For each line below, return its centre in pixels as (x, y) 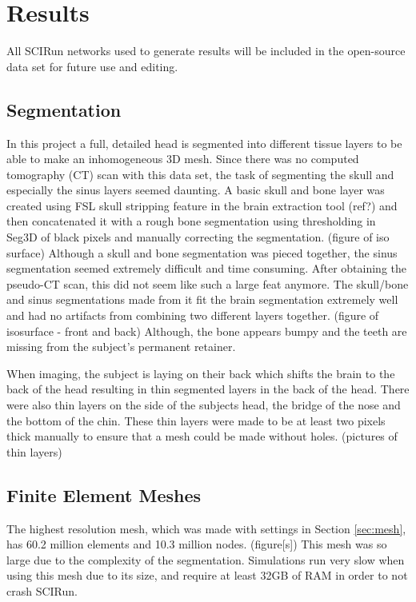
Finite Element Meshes (104, 494)
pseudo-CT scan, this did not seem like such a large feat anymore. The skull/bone (208, 283)
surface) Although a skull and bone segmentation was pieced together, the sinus (202, 252)
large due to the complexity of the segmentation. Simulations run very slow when (206, 559)
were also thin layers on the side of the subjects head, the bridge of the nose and (204, 405)
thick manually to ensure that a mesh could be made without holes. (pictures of (202, 436)
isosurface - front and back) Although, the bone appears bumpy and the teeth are (207, 331)
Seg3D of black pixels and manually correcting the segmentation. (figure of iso (198, 237)
